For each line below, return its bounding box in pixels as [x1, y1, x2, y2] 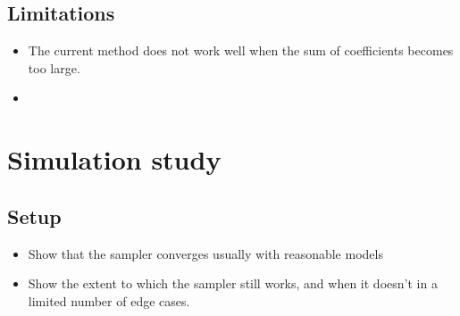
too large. [28, 58, 80, 77]
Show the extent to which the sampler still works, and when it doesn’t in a [28, 274, 438, 293]
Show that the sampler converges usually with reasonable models [28, 244, 383, 262]
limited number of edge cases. [28, 291, 190, 310]
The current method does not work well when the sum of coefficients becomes [28, 41, 454, 60]
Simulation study [7, 141, 222, 178]
